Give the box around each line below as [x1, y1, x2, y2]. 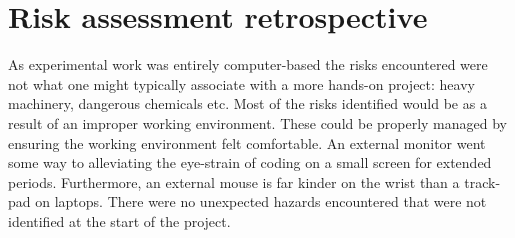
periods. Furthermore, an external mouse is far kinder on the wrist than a [8, 171, 460, 192]
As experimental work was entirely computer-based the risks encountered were [8, 54, 488, 75]
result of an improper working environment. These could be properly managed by [8, 112, 508, 133]
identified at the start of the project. [8, 210, 231, 231]
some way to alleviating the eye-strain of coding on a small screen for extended [8, 152, 492, 173]
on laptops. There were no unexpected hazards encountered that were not [35, 191, 487, 212]
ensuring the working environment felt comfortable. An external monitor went [8, 132, 486, 153]
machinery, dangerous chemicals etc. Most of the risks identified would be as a [8, 93, 487, 114]
